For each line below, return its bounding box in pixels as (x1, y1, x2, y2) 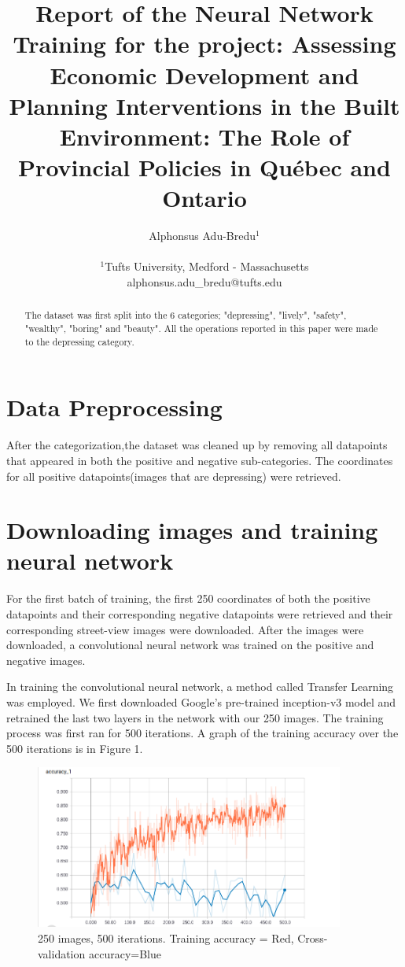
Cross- (297, 929, 328, 946)
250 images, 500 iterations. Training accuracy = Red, (38, 929, 294, 946)
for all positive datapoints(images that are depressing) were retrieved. (6, 467, 341, 484)
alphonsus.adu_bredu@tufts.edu (127, 274, 282, 290)
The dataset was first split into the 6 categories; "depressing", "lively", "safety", (24, 308, 347, 322)
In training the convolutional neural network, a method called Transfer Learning (6, 678, 394, 695)
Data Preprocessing (6, 391, 223, 423)
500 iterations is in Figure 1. (6, 740, 143, 756)
